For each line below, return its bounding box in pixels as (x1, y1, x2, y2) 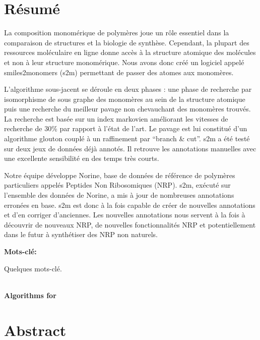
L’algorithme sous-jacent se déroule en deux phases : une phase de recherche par (4, 84, 252, 94)
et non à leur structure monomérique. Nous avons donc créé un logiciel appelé (4, 56, 244, 67)
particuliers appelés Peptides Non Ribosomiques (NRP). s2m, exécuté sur (4, 180, 231, 190)
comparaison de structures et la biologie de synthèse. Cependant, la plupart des (4, 37, 249, 47)
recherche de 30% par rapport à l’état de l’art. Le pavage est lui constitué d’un (4, 123, 247, 134)
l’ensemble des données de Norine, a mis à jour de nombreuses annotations (4, 190, 234, 200)
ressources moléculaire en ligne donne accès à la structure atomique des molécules (4, 47, 256, 58)
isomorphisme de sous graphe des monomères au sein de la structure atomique (4, 93, 245, 104)
